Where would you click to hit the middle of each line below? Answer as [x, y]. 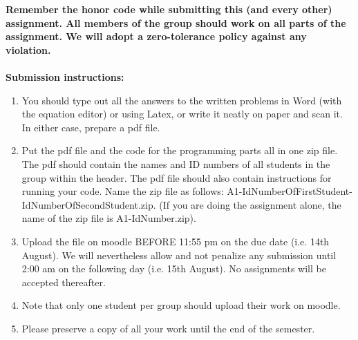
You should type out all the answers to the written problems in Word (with [182, 100]
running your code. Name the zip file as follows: [123, 191]
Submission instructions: [65, 76]
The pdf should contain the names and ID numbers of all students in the [176, 163]
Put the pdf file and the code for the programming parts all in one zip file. [180, 150]
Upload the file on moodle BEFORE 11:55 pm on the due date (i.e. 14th [176, 241]
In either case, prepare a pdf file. [91, 127]
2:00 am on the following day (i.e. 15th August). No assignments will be [174, 268]
